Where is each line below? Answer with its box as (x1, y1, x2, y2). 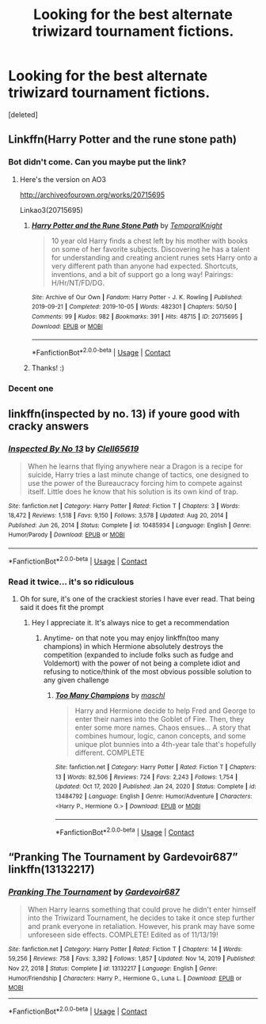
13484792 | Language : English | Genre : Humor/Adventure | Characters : (55, 793, 253, 801)
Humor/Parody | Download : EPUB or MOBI (8, 531, 125, 539)
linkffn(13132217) (8, 863, 95, 876)
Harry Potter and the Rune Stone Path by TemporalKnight (31, 220, 223, 230)
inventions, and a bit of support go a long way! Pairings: (51, 269, 234, 279)
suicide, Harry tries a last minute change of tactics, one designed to (27, 469, 249, 480)
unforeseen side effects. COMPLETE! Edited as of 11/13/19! (27, 930, 219, 939)
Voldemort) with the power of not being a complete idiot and (43, 658, 241, 668)
